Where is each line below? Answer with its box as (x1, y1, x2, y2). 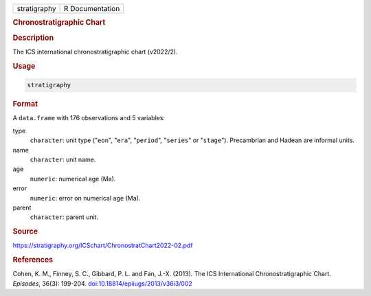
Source (12, 227, 38, 236)
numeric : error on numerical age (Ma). (30, 194, 141, 202)
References (12, 255, 54, 264)
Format (12, 100, 38, 109)
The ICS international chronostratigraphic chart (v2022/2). (12, 47, 178, 56)
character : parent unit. (30, 213, 99, 221)
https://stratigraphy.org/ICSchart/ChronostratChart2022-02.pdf (12, 241, 193, 250)
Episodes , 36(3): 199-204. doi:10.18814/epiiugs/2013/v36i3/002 (12, 279, 192, 288)
